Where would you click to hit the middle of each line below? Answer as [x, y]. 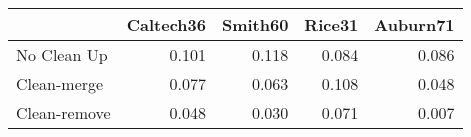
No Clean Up [62, 54]
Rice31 [331, 24]
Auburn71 [414, 24]
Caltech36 [166, 24]
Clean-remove [63, 112]
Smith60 [255, 24]
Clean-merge [60, 83]
